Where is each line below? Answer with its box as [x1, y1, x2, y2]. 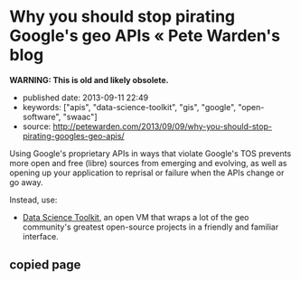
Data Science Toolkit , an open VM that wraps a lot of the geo [22, 211, 249, 222]
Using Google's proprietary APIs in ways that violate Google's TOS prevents [9, 147, 292, 159]
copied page [9, 258, 81, 273]
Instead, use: [9, 194, 58, 205]
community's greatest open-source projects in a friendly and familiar [22, 221, 279, 232]
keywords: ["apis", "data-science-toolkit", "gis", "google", [22, 101, 237, 112]
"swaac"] [62, 111, 98, 122]
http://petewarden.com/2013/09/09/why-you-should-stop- [52, 120, 273, 132]
